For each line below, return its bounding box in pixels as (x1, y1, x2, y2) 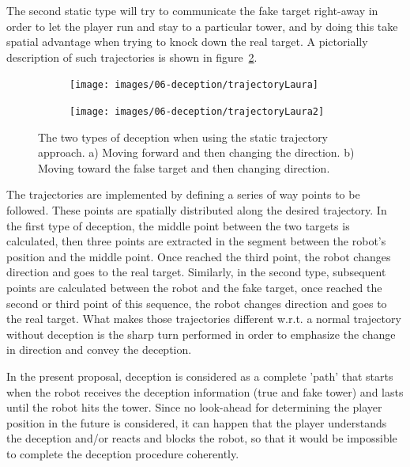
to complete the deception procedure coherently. (6, 445, 239, 461)
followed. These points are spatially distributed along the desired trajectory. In (6, 202, 387, 218)
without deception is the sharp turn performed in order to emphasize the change (6, 325, 396, 342)
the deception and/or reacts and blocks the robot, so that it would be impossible (6, 430, 397, 446)
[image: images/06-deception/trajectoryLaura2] (70, 106, 325, 118)
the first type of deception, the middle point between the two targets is (6, 217, 350, 233)
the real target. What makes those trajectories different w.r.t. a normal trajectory (6, 310, 401, 327)
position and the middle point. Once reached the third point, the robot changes (6, 248, 391, 264)
